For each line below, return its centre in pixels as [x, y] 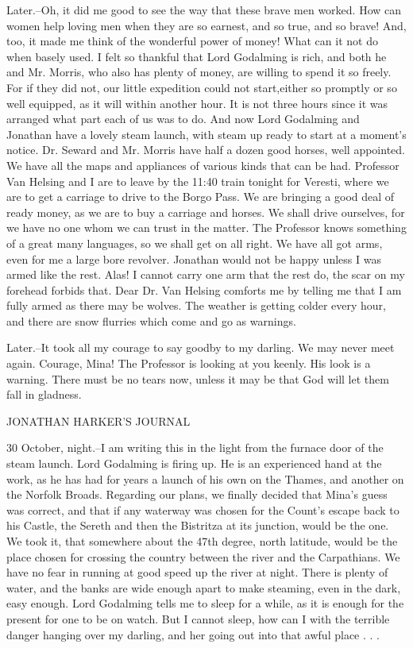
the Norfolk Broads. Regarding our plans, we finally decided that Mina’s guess [197, 494]
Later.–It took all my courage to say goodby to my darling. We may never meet [201, 347]
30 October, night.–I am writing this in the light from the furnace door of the [195, 447]
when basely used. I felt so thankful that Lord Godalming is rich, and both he [197, 56]
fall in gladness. [44, 394]
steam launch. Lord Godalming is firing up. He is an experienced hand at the [194, 463]
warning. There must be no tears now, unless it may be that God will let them [198, 378]
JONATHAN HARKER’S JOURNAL [98, 420]
